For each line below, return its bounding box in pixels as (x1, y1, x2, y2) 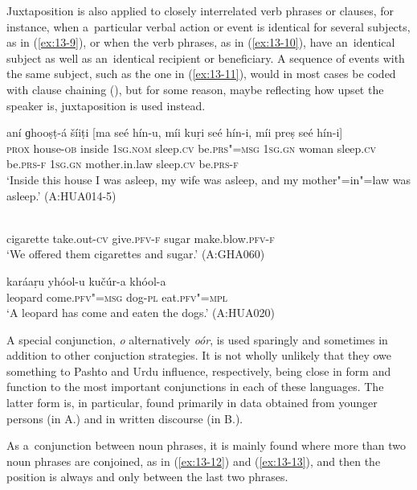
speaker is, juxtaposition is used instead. (6, 97, 206, 113)
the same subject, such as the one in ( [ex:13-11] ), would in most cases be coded (6, 65, 396, 82)
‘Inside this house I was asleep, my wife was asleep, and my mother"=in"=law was (6, 171, 411, 187)
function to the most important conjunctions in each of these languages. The (6, 378, 384, 395)
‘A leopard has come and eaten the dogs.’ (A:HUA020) (6, 304, 275, 321)
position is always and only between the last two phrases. (6, 468, 288, 485)
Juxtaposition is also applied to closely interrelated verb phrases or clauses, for (6, 2, 395, 19)
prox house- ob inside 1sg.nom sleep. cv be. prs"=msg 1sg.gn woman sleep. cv (6, 139, 376, 156)
